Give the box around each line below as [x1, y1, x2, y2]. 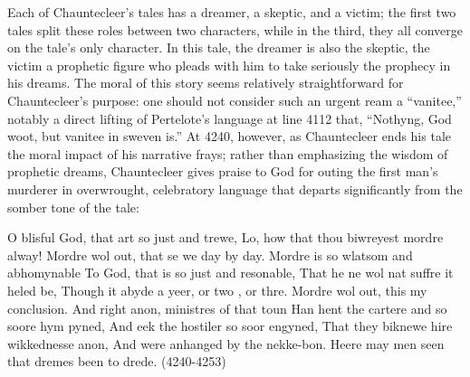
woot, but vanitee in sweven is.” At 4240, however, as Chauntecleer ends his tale [7, 127, 451, 146]
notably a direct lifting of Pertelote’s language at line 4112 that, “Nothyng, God [7, 108, 452, 127]
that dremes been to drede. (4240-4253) [7, 352, 226, 371]
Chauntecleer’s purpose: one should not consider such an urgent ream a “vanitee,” [7, 90, 462, 109]
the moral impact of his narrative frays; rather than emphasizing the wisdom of [7, 144, 448, 163]
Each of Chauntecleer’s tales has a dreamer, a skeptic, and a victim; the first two [7, 3, 456, 21]
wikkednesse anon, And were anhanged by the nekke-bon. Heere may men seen [7, 334, 445, 353]
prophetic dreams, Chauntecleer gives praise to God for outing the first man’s [7, 162, 438, 181]
